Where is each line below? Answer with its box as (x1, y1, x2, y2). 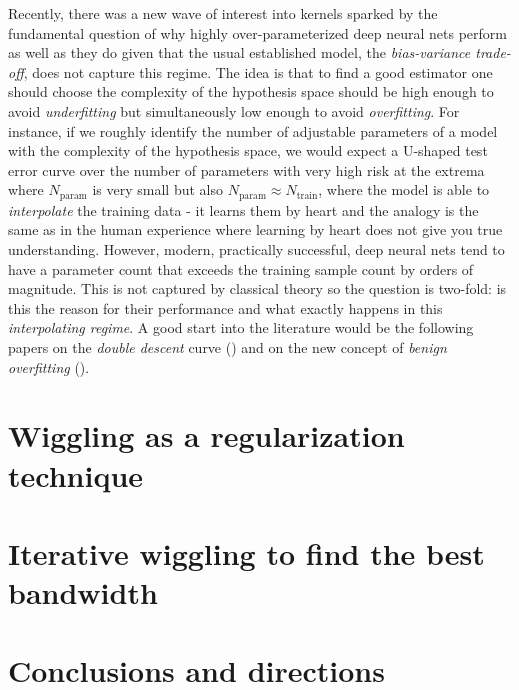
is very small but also (92, 179, 223, 200)
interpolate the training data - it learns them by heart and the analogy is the (8, 199, 479, 220)
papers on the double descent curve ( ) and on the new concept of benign (8, 336, 447, 357)
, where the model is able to (318, 179, 490, 200)
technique (8, 454, 144, 495)
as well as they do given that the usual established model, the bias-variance (8, 42, 471, 63)
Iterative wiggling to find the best (8, 532, 485, 573)
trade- (475, 42, 511, 63)
